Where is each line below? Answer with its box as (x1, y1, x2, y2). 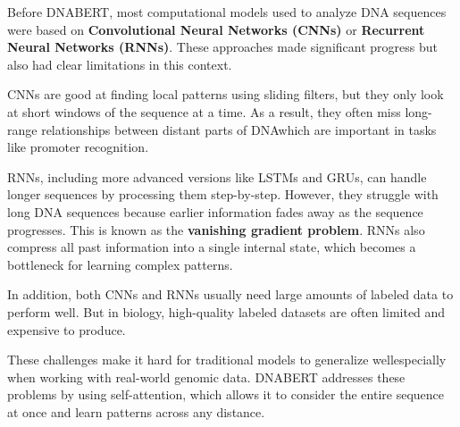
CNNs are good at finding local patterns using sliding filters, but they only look (7, 85, 444, 104)
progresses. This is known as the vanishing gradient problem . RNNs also (7, 220, 425, 239)
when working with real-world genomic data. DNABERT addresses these (7, 367, 406, 386)
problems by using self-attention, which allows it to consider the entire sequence (7, 385, 444, 404)
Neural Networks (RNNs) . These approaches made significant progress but (7, 38, 438, 56)
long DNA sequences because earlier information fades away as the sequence (7, 202, 423, 221)
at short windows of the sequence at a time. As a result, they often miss (7, 102, 401, 121)
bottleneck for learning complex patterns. (7, 255, 233, 273)
